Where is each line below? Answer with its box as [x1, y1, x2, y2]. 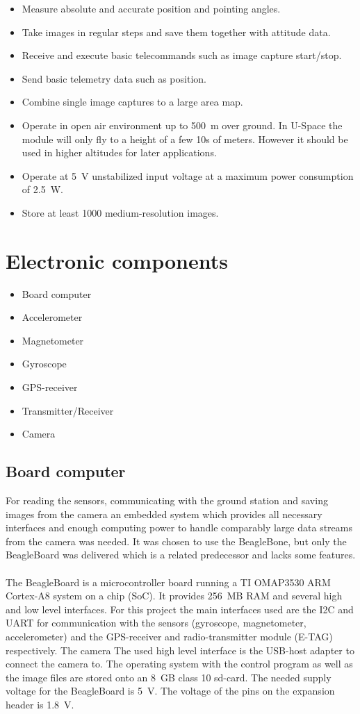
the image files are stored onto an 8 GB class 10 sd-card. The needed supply [6, 670, 332, 684]
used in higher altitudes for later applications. [22, 145, 217, 160]
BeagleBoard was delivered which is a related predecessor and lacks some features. [6, 547, 356, 562]
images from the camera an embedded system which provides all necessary [6, 506, 322, 521]
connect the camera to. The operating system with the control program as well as [6, 656, 353, 671]
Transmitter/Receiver [22, 403, 114, 417]
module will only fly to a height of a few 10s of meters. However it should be [22, 131, 348, 146]
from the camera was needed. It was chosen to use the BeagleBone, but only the [6, 533, 347, 548]
